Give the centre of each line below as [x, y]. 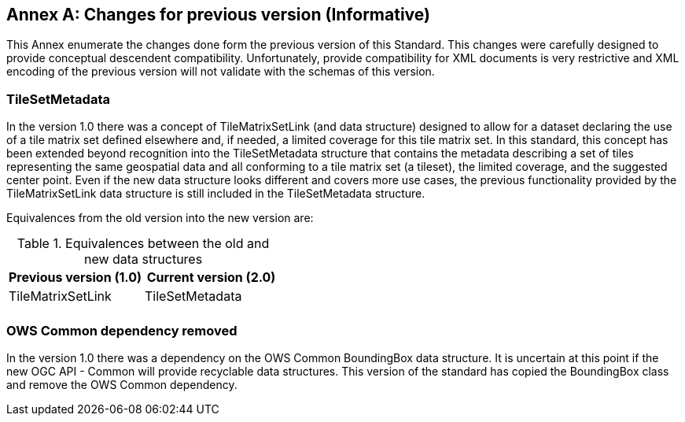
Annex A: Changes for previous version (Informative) [218, 15]
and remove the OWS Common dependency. [122, 384]
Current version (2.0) [211, 278]
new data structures [143, 259]
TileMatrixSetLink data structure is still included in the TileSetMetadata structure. [216, 194]
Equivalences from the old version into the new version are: [160, 218]
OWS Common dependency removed [122, 330]
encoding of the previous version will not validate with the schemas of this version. [221, 72]
